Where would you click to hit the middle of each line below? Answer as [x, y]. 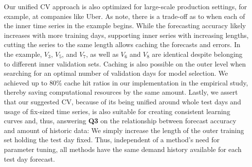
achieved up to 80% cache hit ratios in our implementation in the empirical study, [126, 82]
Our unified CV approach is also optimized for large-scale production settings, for [126, 6]
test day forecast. [29, 159]
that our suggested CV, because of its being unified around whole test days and [123, 101]
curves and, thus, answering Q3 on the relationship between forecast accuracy [120, 121]
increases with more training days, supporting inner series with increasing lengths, [126, 35]
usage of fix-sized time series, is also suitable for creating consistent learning [117, 111]
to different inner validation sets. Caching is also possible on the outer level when [125, 63]
